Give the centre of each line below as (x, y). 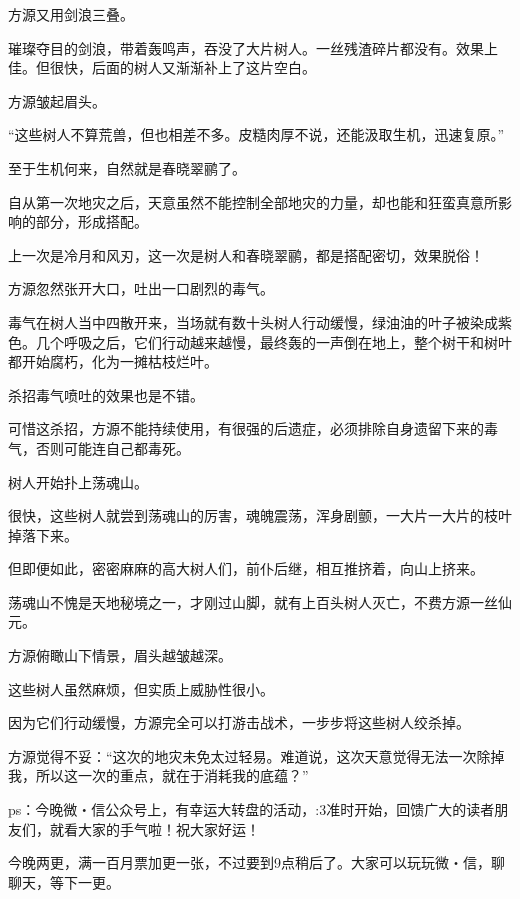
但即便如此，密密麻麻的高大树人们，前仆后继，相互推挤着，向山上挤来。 (246, 568)
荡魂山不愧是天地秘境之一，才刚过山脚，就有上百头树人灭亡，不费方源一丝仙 (260, 601)
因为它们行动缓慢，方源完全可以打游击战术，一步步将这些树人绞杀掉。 (239, 722)
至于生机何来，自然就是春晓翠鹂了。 (127, 167)
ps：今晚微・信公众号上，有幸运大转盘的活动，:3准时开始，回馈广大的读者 (251, 809)
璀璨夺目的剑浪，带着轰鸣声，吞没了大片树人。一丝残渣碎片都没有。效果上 (253, 47)
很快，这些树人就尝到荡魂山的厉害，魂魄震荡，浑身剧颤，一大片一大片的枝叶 (260, 515)
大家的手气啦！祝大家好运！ (168, 828)
